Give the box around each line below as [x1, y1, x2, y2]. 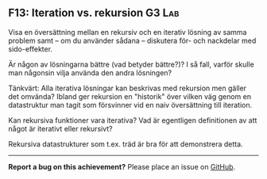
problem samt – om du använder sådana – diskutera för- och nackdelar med [8, 36, 257, 45]
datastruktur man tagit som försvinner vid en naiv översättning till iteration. [8, 100, 253, 109]
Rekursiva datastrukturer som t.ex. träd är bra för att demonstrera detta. [8, 139, 244, 149]
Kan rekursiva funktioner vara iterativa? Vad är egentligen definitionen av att [8, 115, 257, 125]
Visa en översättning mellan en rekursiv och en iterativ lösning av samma [8, 27, 247, 36]
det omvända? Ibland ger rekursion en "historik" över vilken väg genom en [8, 91, 252, 101]
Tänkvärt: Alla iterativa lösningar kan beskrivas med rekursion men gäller [8, 83, 247, 93]
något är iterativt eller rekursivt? [8, 124, 113, 133]
